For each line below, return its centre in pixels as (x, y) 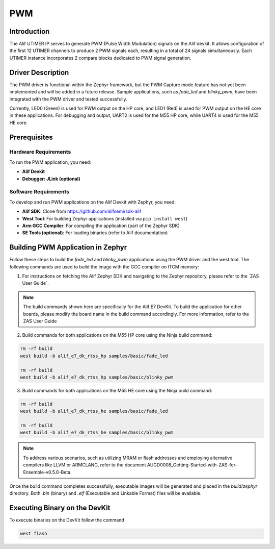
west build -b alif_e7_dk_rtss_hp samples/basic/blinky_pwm (97, 377)
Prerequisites (31, 137)
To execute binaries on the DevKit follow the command (67, 520)
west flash (34, 534)
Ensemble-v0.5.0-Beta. (47, 472)
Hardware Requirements (40, 152)
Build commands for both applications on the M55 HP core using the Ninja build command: (117, 335)
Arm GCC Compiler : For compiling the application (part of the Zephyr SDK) (101, 226)
